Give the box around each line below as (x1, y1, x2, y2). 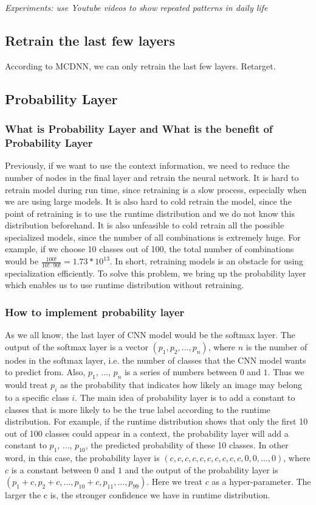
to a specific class (5, 391, 69, 404)
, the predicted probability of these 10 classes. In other (85, 439, 289, 451)
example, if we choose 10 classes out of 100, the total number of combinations (5, 242, 294, 255)
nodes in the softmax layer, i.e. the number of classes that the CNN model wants (5, 353, 306, 366)
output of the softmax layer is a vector (5, 340, 148, 353)
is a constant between (11, 463, 92, 476)
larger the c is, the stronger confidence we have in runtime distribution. (5, 489, 270, 501)
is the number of (246, 340, 307, 353)
